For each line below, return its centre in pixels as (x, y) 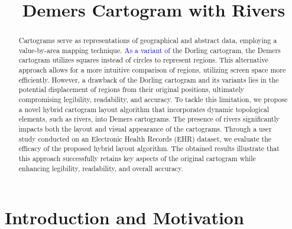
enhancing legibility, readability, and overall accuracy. (101, 168)
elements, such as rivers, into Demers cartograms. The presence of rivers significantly (149, 119)
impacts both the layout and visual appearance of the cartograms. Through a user (145, 129)
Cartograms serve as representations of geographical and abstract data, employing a (148, 40)
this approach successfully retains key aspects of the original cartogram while (137, 158)
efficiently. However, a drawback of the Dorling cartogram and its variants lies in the (149, 79)
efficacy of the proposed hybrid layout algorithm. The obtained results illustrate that (149, 148)
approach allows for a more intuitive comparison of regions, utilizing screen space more (152, 70)
